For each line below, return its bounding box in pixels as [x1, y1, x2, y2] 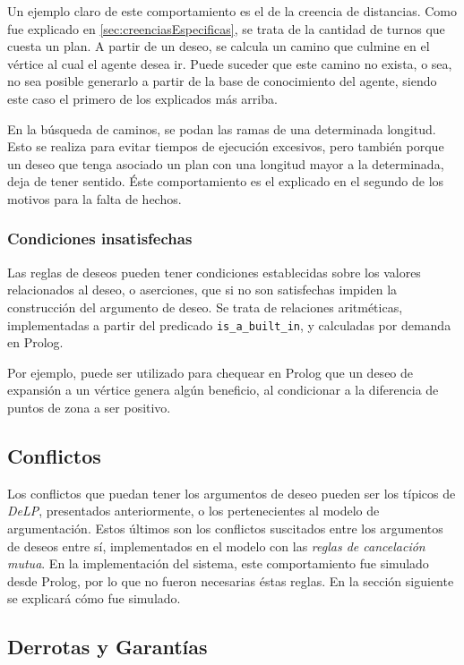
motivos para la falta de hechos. [7, 189, 182, 208]
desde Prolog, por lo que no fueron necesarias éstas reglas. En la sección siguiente [7, 571, 454, 590]
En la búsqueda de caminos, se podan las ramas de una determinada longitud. [7, 119, 436, 138]
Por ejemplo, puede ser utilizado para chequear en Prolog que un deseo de [7, 362, 414, 381]
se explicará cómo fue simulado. [7, 589, 181, 608]
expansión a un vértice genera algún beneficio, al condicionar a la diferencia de [7, 380, 439, 399]
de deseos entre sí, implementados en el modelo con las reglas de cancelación [7, 536, 425, 555]
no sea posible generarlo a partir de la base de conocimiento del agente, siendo [7, 72, 437, 90]
